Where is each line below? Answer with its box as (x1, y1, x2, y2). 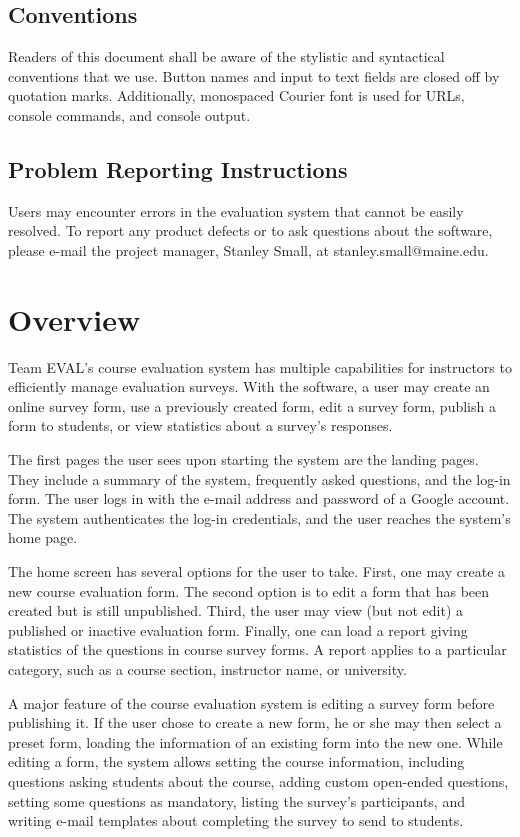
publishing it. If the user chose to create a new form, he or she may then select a (8, 712, 502, 733)
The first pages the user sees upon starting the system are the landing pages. (8, 449, 479, 470)
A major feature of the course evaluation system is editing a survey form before (8, 692, 495, 713)
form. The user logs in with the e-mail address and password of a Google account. (8, 488, 510, 509)
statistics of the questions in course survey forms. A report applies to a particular (8, 639, 507, 660)
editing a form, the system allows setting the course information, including (8, 751, 465, 772)
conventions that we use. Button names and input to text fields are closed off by (8, 65, 500, 86)
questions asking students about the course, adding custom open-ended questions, (8, 770, 509, 791)
